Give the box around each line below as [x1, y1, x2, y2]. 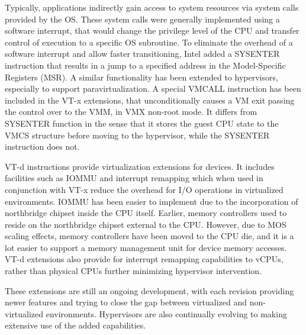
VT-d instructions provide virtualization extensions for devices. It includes [5, 160, 275, 172]
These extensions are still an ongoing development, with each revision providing [5, 284, 294, 297]
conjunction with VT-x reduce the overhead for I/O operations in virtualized [5, 183, 284, 195]
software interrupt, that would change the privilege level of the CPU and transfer [5, 24, 299, 37]
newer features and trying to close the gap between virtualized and [5, 296, 247, 308]
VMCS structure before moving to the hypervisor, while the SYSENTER [5, 128, 270, 141]
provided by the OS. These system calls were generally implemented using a [5, 12, 280, 25]
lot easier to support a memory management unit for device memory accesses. [5, 241, 287, 253]
